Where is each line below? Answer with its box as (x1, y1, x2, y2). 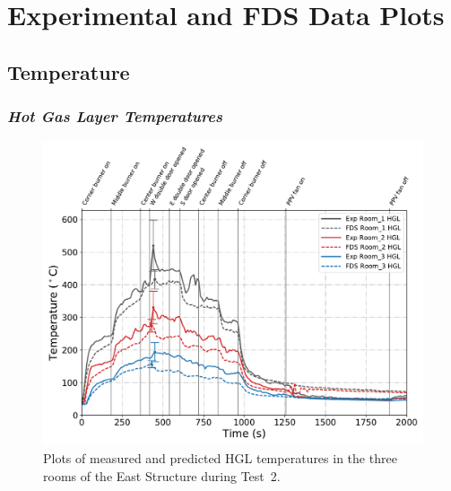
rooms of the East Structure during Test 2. (43, 466, 281, 485)
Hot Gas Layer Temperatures (7, 105, 222, 127)
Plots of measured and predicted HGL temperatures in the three (43, 449, 397, 468)
